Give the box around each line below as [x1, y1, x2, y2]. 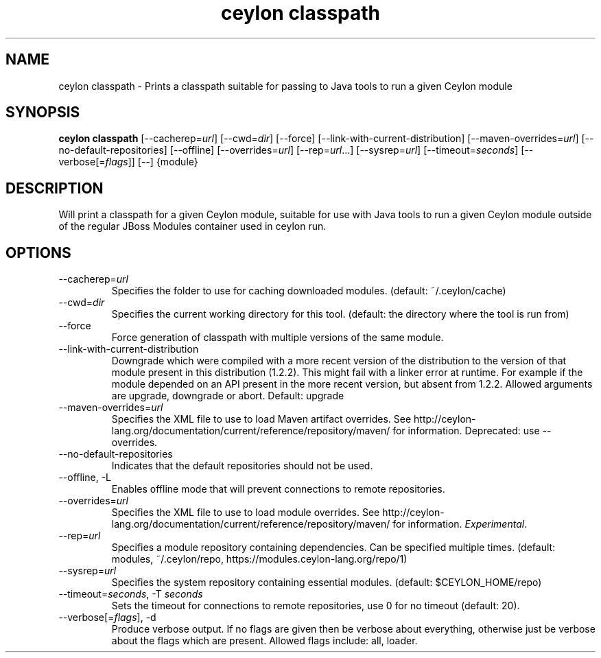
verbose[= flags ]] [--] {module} [58, 156, 198, 168]
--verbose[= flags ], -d [58, 611, 156, 624]
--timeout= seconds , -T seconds [58, 588, 203, 600]
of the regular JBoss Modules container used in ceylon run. [58, 220, 327, 233]
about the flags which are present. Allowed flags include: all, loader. [111, 635, 418, 647]
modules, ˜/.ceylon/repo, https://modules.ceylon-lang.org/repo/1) [111, 553, 408, 565]
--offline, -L [58, 471, 112, 484]
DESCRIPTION [5, 179, 104, 197]
